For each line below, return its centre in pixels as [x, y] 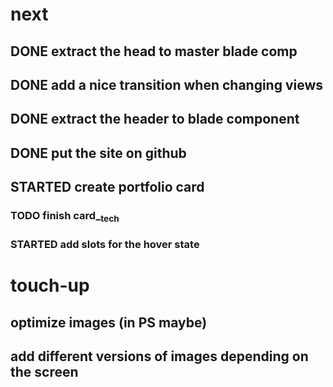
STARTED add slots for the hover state [105, 245]
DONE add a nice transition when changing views [167, 84]
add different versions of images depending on [159, 356]
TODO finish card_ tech [65, 217]
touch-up [50, 285]
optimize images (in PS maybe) [109, 322]
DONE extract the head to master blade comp [154, 51]
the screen [44, 372]
